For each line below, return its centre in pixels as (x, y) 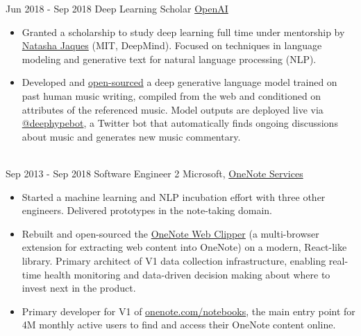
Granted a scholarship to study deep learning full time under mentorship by (183, 32)
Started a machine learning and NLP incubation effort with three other (174, 196)
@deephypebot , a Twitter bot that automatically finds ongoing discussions (180, 123)
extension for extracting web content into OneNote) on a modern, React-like (184, 247)
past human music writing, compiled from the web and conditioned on (171, 95)
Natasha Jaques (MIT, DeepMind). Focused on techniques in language (172, 45)
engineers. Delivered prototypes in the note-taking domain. (147, 210)
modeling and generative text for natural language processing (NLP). (169, 59)
